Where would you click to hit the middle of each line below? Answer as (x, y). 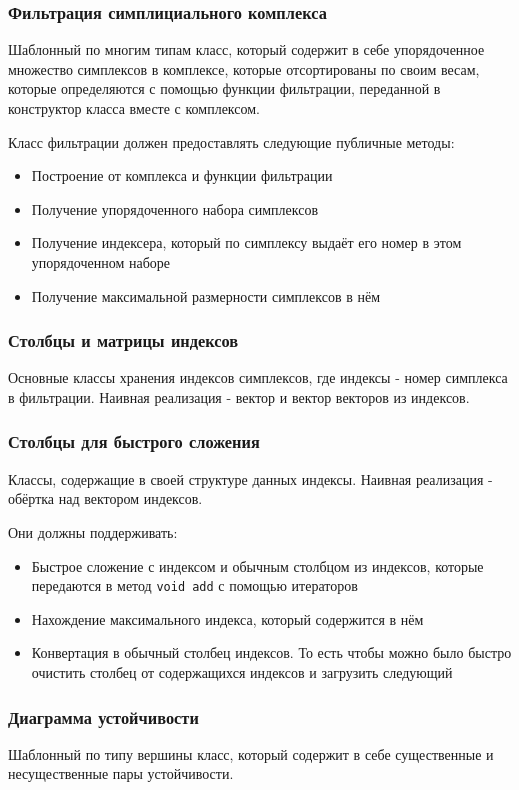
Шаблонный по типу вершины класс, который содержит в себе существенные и (251, 753)
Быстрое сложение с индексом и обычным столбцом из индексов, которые (257, 565)
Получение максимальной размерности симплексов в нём (206, 295)
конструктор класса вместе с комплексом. (134, 108)
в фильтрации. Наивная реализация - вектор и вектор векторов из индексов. (239, 396)
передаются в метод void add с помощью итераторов (194, 585)
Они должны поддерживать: (93, 531)
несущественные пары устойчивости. (121, 773)
